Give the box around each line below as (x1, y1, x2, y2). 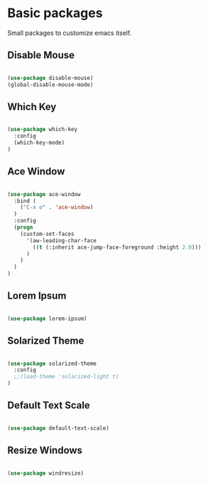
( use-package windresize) (7, 469, 84, 477)
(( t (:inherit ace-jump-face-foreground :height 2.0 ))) (33, 244, 202, 251)
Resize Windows (7, 444, 83, 457)
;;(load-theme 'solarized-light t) (13, 373, 119, 381)
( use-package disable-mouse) (7, 74, 94, 81)
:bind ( (13, 197, 37, 205)
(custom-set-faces (20, 230, 75, 237)
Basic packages (7, 5, 103, 21)
